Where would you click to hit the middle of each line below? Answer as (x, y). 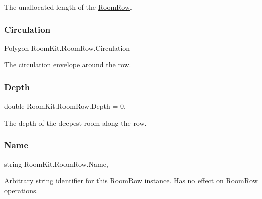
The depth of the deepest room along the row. (75, 122)
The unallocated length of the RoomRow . (68, 7)
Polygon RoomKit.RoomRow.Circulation (67, 47)
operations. (21, 190)
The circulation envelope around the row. (68, 65)
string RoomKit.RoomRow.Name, (56, 164)
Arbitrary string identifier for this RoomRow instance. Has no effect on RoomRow (131, 181)
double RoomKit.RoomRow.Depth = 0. (65, 106)
